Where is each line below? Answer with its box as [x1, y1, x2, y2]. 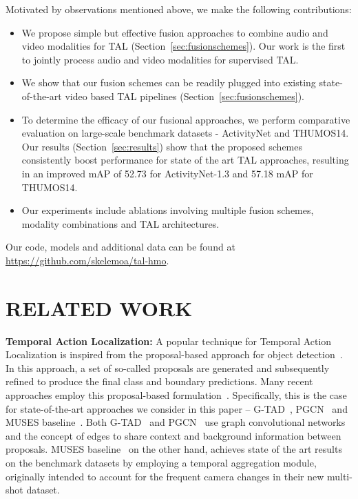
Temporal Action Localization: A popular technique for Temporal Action [6, 333, 332, 348]
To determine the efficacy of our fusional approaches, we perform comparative [21, 112, 350, 126]
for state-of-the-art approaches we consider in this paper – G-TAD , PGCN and [6, 401, 348, 415]
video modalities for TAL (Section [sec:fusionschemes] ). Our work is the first [21, 39, 346, 53]
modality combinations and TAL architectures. [21, 216, 220, 231]
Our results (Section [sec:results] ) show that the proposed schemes [21, 139, 303, 153]
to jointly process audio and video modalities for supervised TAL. [21, 52, 299, 66]
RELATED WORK [6, 293, 193, 322]
